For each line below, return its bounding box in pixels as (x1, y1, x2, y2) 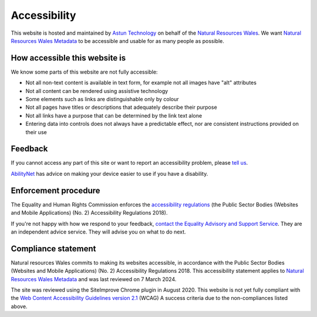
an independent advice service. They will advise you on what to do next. (11, 228, 186, 235)
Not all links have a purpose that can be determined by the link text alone (25, 112, 203, 119)
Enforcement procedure (11, 185, 100, 195)
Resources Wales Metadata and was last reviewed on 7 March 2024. (11, 275, 177, 282)
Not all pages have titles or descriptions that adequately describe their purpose (25, 104, 217, 111)
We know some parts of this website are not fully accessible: (11, 68, 158, 75)
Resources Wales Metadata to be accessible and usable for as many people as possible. (11, 37, 224, 44)
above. (11, 303, 28, 310)
